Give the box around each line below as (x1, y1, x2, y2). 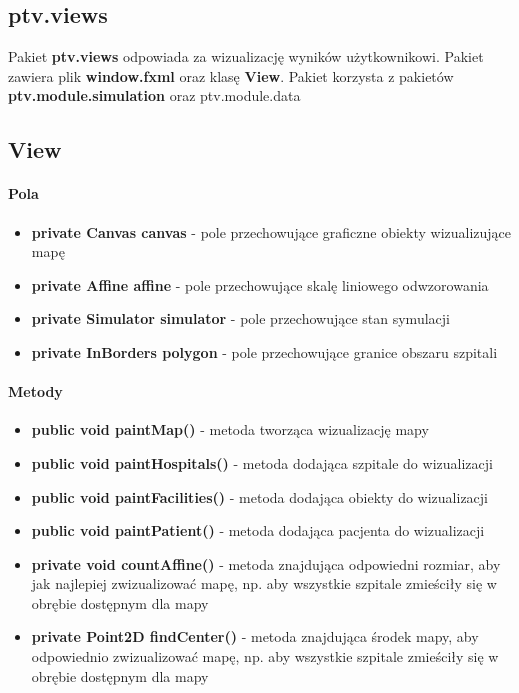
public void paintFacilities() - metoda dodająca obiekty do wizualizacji (31, 486, 489, 507)
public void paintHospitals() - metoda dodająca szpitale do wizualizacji (31, 452, 493, 473)
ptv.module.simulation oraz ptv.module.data (8, 85, 301, 106)
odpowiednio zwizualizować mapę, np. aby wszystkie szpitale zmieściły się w (31, 646, 499, 667)
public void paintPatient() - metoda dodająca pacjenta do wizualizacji (31, 520, 485, 541)
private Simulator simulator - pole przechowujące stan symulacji (31, 308, 450, 329)
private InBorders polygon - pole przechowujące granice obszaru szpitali (31, 341, 498, 362)
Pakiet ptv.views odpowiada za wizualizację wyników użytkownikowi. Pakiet (8, 46, 484, 67)
